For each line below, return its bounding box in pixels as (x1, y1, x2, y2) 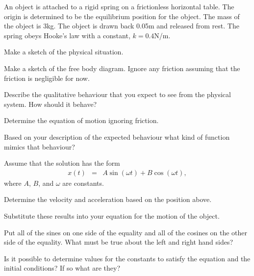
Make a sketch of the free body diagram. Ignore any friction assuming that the (4, 63, 240, 73)
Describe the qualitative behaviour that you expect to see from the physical (4, 89, 231, 100)
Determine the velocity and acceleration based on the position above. (4, 194, 212, 204)
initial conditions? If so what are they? (4, 263, 121, 273)
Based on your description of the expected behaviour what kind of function (4, 131, 230, 142)
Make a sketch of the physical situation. (4, 47, 124, 57)
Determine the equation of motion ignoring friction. (4, 115, 159, 125)
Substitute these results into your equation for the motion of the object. (4, 210, 220, 221)
